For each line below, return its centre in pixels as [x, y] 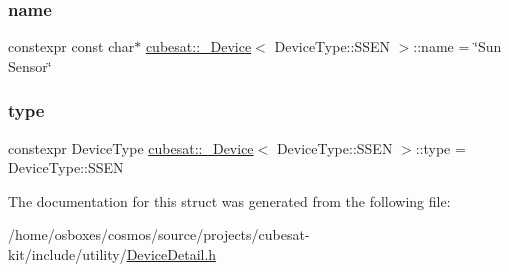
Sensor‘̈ [30, 65]
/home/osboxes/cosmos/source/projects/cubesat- [159, 234]
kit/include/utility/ [67, 254]
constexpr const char [71, 46]
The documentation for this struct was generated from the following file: [229, 200]
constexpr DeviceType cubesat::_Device [131, 147]
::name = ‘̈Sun [457, 46]
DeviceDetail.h [171, 254]
